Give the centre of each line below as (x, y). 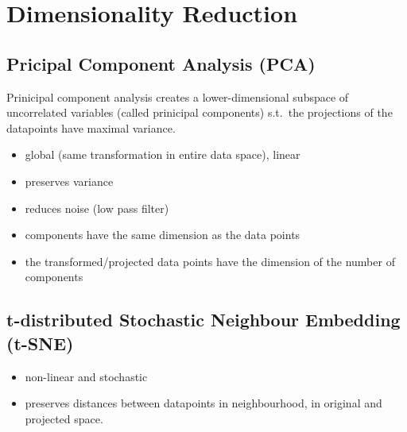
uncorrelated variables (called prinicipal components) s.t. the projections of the (200, 112)
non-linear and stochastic (86, 376)
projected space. (64, 418)
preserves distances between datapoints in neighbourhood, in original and (203, 403)
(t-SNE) (40, 343)
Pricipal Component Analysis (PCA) (161, 63)
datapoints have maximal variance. (91, 127)
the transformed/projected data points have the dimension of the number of (210, 261)
